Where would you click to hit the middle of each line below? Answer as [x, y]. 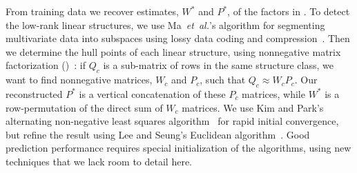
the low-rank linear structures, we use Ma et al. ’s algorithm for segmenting [165, 24]
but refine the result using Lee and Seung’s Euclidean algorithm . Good [158, 134]
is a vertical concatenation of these [152, 93]
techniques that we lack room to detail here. [99, 161]
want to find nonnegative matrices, [79, 80]
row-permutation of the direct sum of [84, 107]
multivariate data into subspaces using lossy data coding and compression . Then [178, 38]
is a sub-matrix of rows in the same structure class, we [218, 65]
